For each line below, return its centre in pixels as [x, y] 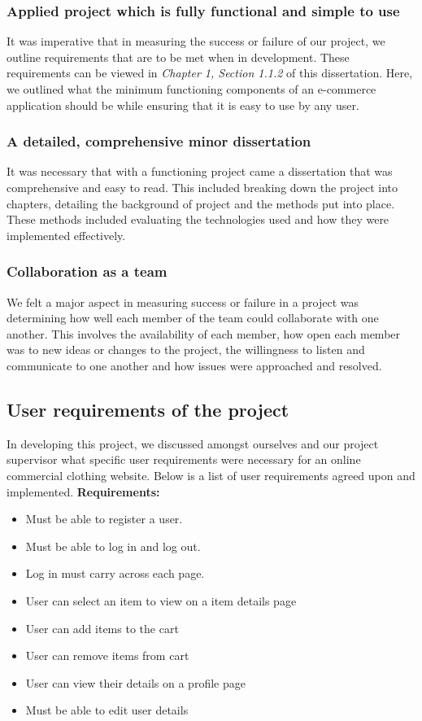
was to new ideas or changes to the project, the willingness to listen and [186, 350]
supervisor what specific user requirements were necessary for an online [184, 459]
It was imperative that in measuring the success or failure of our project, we [196, 41]
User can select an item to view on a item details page [161, 600]
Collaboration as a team [87, 271]
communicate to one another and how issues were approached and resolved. [194, 365]
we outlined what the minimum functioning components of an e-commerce [191, 89]
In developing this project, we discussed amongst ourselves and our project [193, 443]
